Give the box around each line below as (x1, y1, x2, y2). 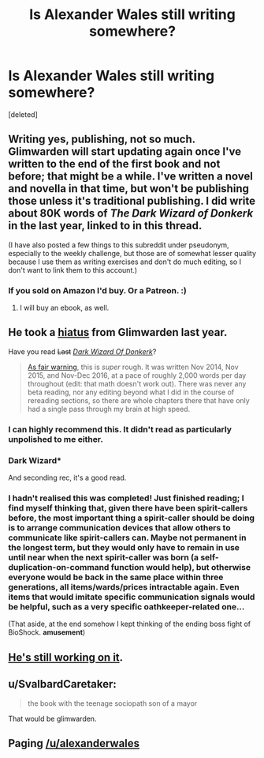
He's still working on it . (8, 651, 124, 664)
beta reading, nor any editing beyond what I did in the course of (27, 387, 235, 397)
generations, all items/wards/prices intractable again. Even (8, 582, 240, 592)
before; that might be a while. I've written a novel (8, 170, 254, 183)
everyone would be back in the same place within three (8, 571, 224, 583)
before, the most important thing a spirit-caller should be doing (8, 512, 255, 523)
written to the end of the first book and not (8, 157, 221, 171)
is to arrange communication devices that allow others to (8, 522, 231, 533)
